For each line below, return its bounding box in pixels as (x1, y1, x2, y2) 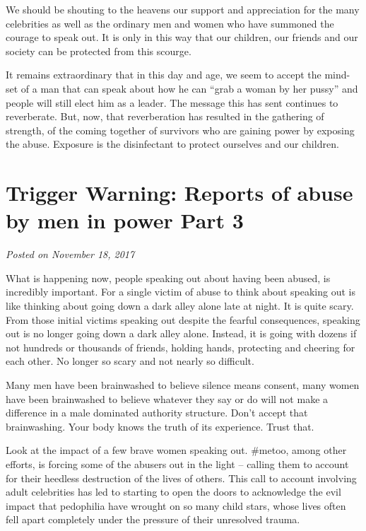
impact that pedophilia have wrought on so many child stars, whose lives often (6, 498, 346, 513)
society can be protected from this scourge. (6, 43, 191, 58)
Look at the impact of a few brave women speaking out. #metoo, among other (6, 443, 347, 457)
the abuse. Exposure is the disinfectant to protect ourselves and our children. (6, 136, 339, 151)
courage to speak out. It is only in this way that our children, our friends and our (6, 30, 358, 45)
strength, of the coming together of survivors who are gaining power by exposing (6, 122, 355, 137)
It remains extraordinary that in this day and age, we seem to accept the (6, 67, 321, 82)
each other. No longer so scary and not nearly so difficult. (6, 354, 254, 368)
